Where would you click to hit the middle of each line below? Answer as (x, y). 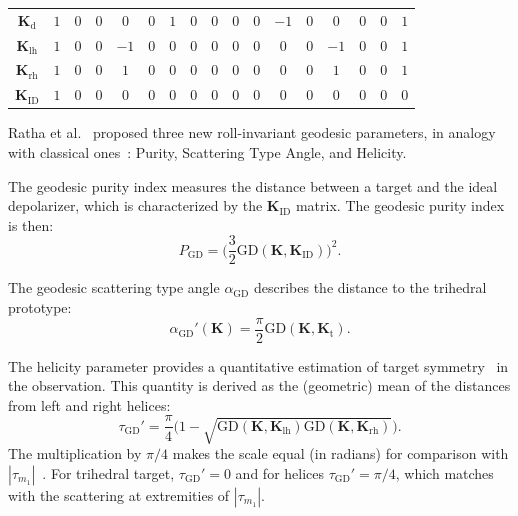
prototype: (40, 307)
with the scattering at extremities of (119, 494)
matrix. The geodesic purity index (400, 205)
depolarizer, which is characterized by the (135, 205)
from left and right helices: (89, 404)
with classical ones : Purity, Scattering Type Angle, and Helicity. (207, 151)
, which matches (444, 472)
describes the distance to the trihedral (370, 287)
